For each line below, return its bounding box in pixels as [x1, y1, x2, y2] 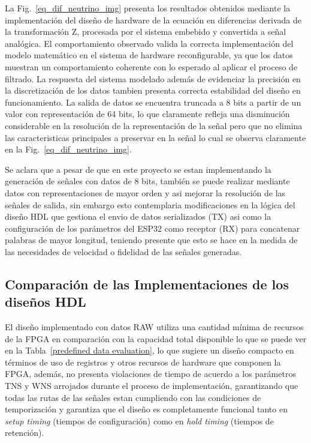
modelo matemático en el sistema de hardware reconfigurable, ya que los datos [5, 49, 293, 61]
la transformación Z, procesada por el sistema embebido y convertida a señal [5, 25, 286, 38]
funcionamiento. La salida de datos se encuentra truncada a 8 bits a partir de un [5, 95, 301, 108]
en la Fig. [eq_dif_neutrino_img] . [5, 143, 132, 155]
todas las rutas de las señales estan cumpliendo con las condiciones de [5, 391, 261, 403]
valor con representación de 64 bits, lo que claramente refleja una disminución [5, 107, 290, 120]
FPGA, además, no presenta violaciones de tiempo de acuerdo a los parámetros [5, 367, 296, 380]
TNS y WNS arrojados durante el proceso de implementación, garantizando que [5, 379, 298, 392]
